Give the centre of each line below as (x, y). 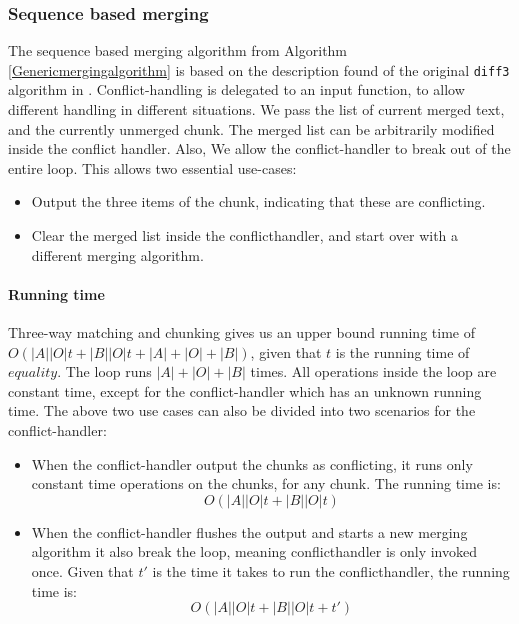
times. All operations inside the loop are (373, 371)
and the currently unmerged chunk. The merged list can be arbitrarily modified (251, 128)
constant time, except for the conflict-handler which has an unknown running (245, 390)
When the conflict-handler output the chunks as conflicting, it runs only (252, 463)
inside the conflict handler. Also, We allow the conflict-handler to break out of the (259, 148)
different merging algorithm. (117, 254)
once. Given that (82, 570)
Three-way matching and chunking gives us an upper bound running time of (241, 332)
